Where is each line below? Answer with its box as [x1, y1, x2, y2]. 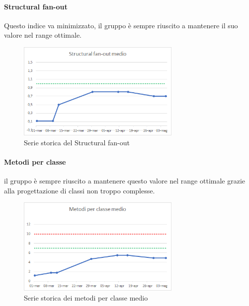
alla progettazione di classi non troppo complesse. [4, 185, 155, 195]
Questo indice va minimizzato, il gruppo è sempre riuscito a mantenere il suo [4, 20, 238, 30]
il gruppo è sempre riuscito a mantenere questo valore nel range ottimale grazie [4, 176, 246, 186]
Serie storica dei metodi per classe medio [24, 292, 148, 303]
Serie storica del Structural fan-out [24, 137, 130, 147]
